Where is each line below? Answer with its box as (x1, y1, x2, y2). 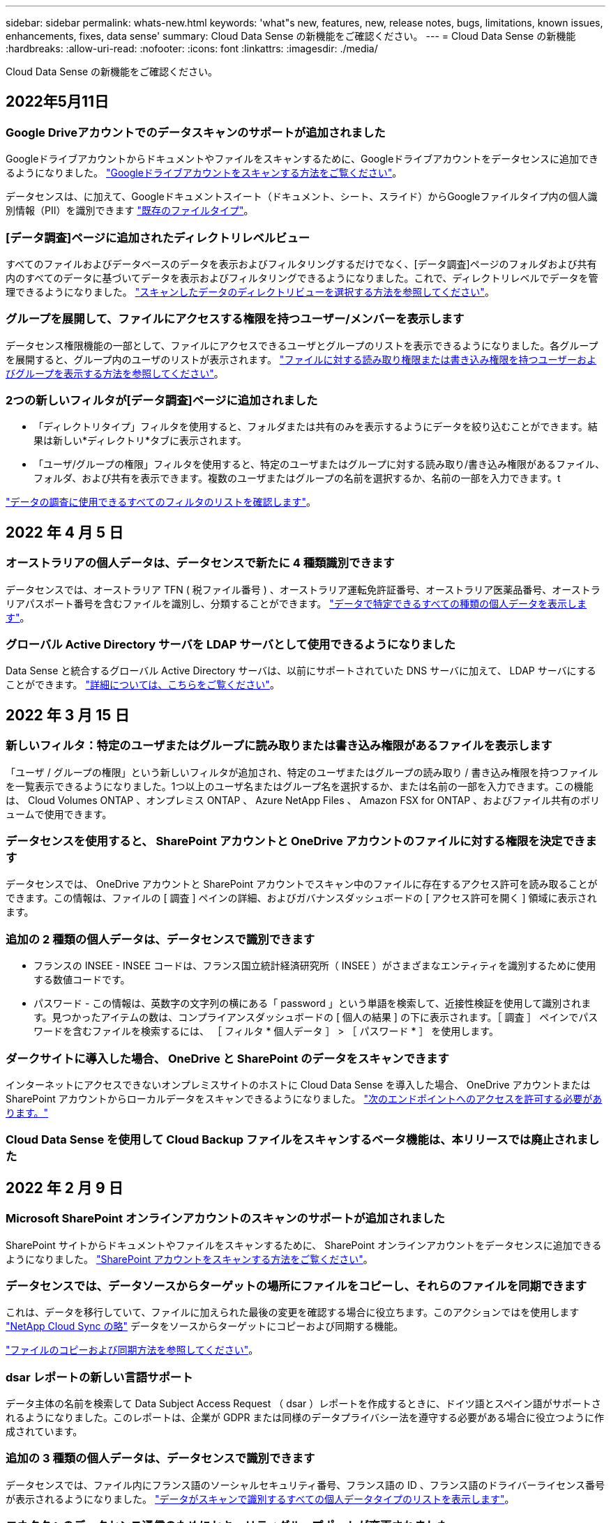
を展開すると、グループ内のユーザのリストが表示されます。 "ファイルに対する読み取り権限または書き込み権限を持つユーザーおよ (6, 353, 597, 365)
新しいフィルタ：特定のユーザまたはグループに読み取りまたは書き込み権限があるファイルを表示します (6, 738, 552, 753)
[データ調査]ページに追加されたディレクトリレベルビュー (6, 230, 310, 245)
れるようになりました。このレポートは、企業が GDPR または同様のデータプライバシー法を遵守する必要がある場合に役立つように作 (6, 1411, 605, 1423)
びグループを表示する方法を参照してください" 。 (6, 367, 224, 379)
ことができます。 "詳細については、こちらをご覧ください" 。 (6, 679, 280, 691)
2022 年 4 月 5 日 (6, 523, 123, 541)
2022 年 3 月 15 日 (6, 706, 130, 724)
